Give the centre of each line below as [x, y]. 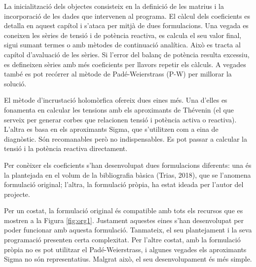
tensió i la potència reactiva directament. [66, 148]
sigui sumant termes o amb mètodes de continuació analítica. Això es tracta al [122, 45]
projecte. [17, 194]
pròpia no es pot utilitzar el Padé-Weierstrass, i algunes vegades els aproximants [125, 249]
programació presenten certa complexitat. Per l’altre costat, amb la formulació [122, 240]
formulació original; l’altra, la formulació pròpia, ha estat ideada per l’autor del [124, 184]
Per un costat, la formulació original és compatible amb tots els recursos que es [124, 210]
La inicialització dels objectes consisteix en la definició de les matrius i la [114, 6]
